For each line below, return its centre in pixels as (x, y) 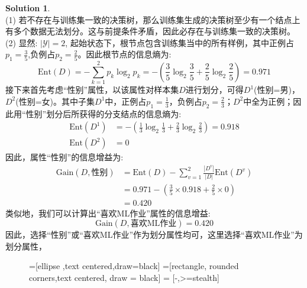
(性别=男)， (277, 90)
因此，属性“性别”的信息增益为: (64, 157)
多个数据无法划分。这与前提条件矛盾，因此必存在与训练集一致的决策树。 (154, 31)
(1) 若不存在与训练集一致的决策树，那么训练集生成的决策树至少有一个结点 (149, 19)
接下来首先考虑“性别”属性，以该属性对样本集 (92, 90)
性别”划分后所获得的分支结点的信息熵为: (104, 113)
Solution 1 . (28, 8)
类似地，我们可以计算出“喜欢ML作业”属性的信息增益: (108, 213)
